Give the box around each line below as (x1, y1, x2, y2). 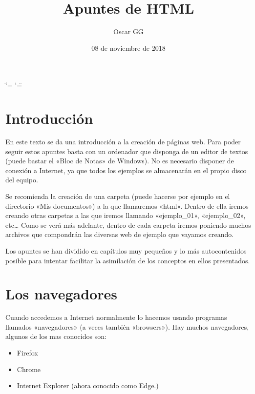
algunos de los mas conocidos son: (5, 331, 106, 341)
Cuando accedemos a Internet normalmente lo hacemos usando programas (5, 312, 227, 322)
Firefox (17, 348, 38, 358)
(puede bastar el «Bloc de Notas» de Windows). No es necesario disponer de (5, 156, 234, 166)
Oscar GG (113, 26, 144, 37)
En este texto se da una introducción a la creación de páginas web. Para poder (5, 137, 241, 147)
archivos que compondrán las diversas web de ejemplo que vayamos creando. (5, 229, 234, 239)
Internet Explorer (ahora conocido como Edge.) (17, 380, 159, 391)
